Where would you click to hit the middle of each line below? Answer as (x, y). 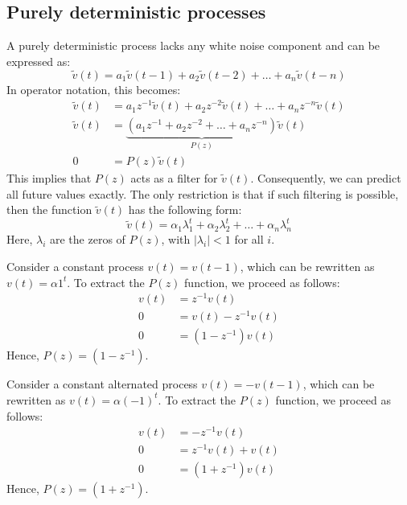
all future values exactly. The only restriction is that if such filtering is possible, (203, 193)
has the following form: (185, 209)
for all (249, 239)
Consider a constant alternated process (102, 384)
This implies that (49, 178)
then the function (49, 209)
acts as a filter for (174, 178)
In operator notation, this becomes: (94, 89)
